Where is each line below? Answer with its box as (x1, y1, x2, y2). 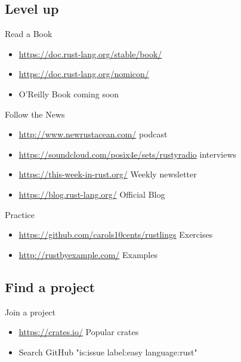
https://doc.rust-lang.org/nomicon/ (18, 68, 149, 80)
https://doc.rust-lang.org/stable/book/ (18, 47, 162, 60)
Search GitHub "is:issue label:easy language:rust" (18, 345, 197, 358)
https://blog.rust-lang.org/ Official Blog (18, 188, 165, 200)
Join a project (5, 305, 56, 318)
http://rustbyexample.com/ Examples (18, 248, 157, 260)
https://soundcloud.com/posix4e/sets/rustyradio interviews (18, 148, 237, 160)
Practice (5, 208, 35, 220)
